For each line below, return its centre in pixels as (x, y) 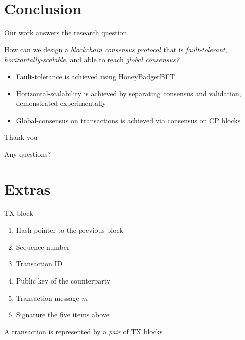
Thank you (21, 137)
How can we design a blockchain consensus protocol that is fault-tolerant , (116, 49)
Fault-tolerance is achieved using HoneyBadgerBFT (95, 76)
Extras (27, 188)
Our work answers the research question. (67, 33)
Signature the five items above (63, 315)
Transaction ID (39, 264)
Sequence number (43, 246)
